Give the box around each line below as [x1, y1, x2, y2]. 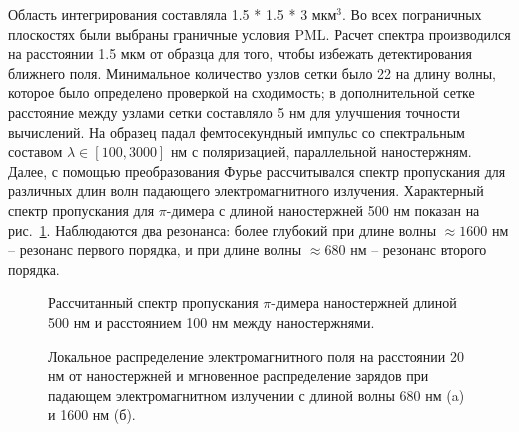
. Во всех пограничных [342, 4, 482, 24]
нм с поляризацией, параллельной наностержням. [170, 141, 472, 162]
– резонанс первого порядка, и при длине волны [8, 239, 302, 260]
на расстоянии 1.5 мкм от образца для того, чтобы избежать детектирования [8, 43, 472, 64]
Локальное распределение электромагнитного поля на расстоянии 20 [48, 345, 464, 366]
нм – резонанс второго [350, 239, 487, 260]
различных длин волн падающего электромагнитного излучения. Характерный [8, 180, 484, 201]
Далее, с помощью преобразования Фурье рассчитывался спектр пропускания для [8, 160, 506, 181]
